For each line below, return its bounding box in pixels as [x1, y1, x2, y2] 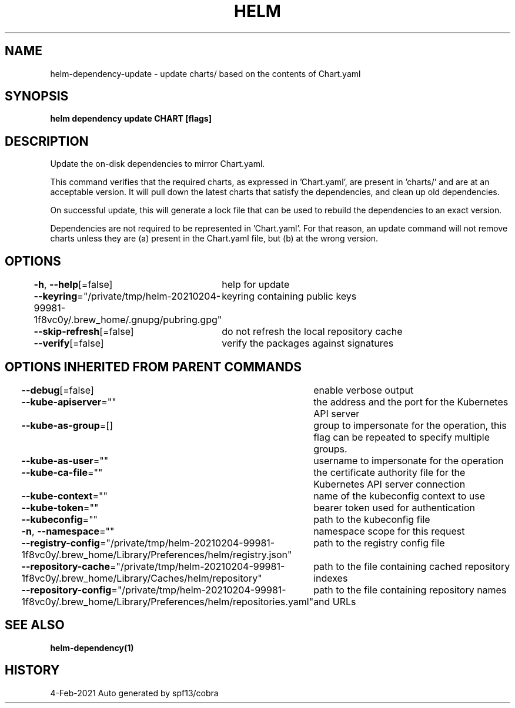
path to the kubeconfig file [313, 513, 430, 525]
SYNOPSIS [5, 89, 69, 104]
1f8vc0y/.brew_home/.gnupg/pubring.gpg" [34, 314, 222, 326]
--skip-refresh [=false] [34, 326, 134, 338]
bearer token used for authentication [313, 501, 475, 514]
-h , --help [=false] [34, 278, 113, 291]
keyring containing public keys [222, 290, 357, 303]
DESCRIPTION [5, 133, 89, 149]
